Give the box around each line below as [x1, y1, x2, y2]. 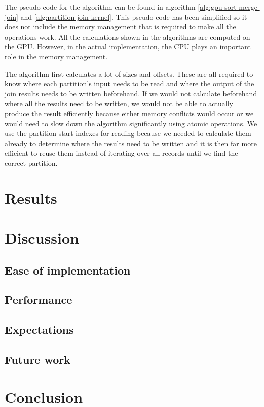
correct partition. [5, 157, 58, 168]
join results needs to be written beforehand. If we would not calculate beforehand [5, 88, 257, 98]
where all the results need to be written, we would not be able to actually [5, 98, 233, 109]
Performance [5, 292, 72, 308]
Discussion [5, 227, 79, 248]
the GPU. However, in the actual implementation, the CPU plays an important [5, 41, 251, 52]
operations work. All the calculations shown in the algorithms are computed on [5, 31, 250, 42]
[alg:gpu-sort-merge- [198, 2, 260, 12]
